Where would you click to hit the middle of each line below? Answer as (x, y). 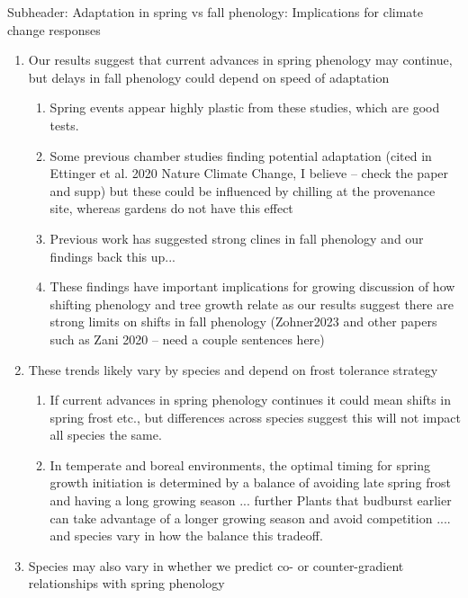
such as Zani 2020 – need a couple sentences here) (187, 339)
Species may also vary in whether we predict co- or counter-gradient (216, 565)
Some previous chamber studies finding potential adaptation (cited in (241, 155)
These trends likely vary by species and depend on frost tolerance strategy (233, 369)
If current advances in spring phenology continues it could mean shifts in (251, 400)
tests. (64, 125)
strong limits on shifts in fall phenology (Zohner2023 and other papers (243, 321)
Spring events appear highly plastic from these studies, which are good (245, 107)
